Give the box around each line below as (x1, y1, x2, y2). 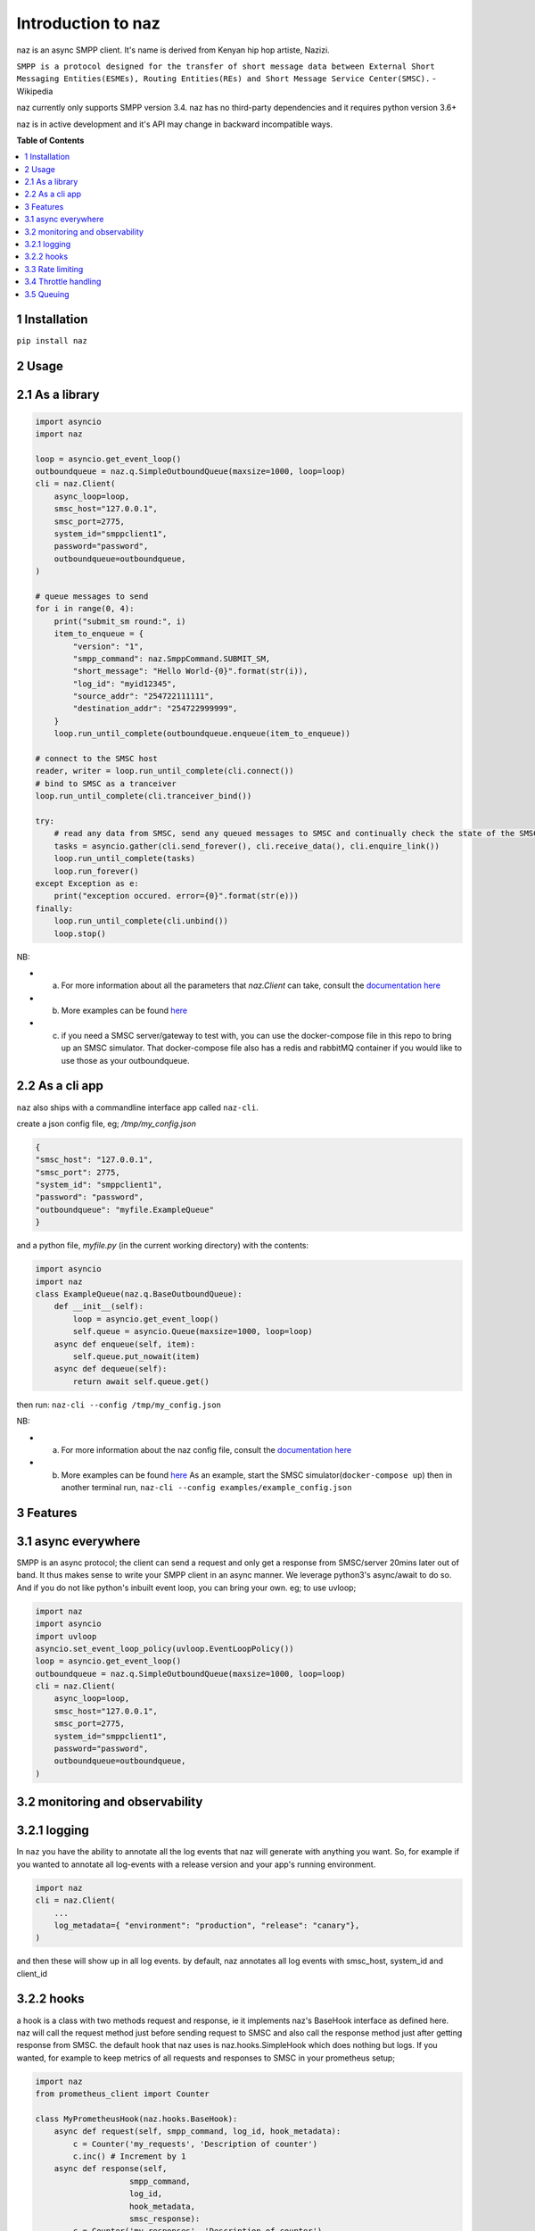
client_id (16, 1968, 48, 1978)
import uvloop (35, 1631, 97, 1641)
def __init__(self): (53, 1301, 144, 1312)
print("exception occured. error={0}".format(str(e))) (53, 891, 299, 901)
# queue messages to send (35, 591, 149, 601)
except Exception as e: (35, 878, 140, 888)
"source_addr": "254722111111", (72, 692, 214, 701)
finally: (35, 903, 74, 914)
